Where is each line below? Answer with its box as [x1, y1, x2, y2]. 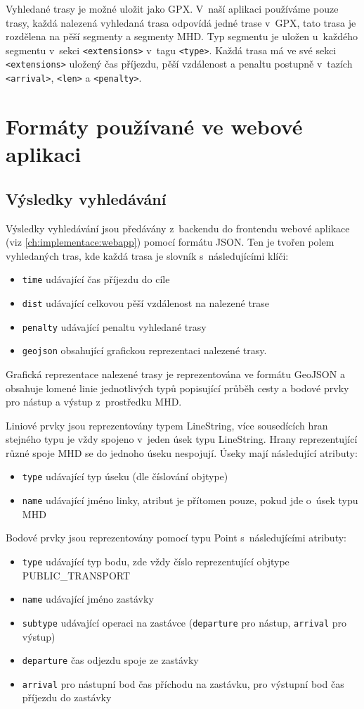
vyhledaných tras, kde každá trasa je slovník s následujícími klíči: [6, 248, 289, 263]
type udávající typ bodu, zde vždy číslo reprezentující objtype [22, 553, 290, 568]
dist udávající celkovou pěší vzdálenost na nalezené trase [22, 295, 270, 310]
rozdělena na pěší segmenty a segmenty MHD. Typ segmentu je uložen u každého [6, 29, 358, 44]
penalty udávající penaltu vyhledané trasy [22, 319, 207, 334]
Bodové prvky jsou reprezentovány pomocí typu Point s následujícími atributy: [6, 530, 346, 545]
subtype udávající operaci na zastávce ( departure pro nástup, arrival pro [22, 615, 347, 629]
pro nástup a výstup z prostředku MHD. [6, 394, 182, 409]
